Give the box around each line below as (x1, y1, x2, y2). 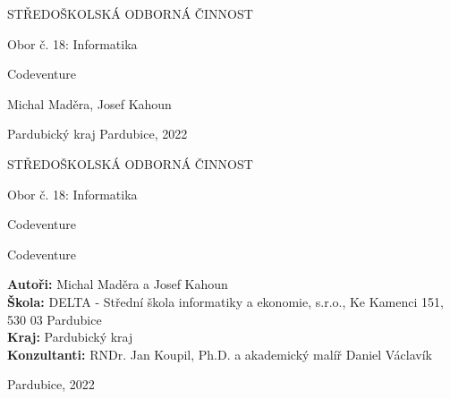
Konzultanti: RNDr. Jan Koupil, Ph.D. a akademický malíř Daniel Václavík (7, 344, 432, 363)
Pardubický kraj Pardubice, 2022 (7, 124, 188, 143)
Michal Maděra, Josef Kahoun (7, 94, 172, 113)
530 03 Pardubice (7, 310, 102, 328)
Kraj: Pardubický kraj (7, 327, 133, 346)
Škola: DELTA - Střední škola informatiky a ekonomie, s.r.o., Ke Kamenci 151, (7, 292, 444, 310)
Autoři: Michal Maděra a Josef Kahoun (7, 275, 228, 293)
